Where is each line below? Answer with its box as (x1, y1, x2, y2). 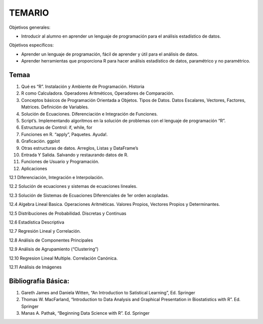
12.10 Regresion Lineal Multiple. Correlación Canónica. (9, 255, 118, 261)
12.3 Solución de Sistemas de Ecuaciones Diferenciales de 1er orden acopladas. (9, 192, 169, 198)
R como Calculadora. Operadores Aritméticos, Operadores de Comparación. (21, 90, 174, 96)
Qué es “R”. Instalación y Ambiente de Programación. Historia (21, 83, 145, 90)
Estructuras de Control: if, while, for (21, 124, 93, 130)
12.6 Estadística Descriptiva (9, 220, 64, 225)
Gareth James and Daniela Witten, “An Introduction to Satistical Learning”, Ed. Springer (21, 289, 196, 295)
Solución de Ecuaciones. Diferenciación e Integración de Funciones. (21, 111, 158, 117)
